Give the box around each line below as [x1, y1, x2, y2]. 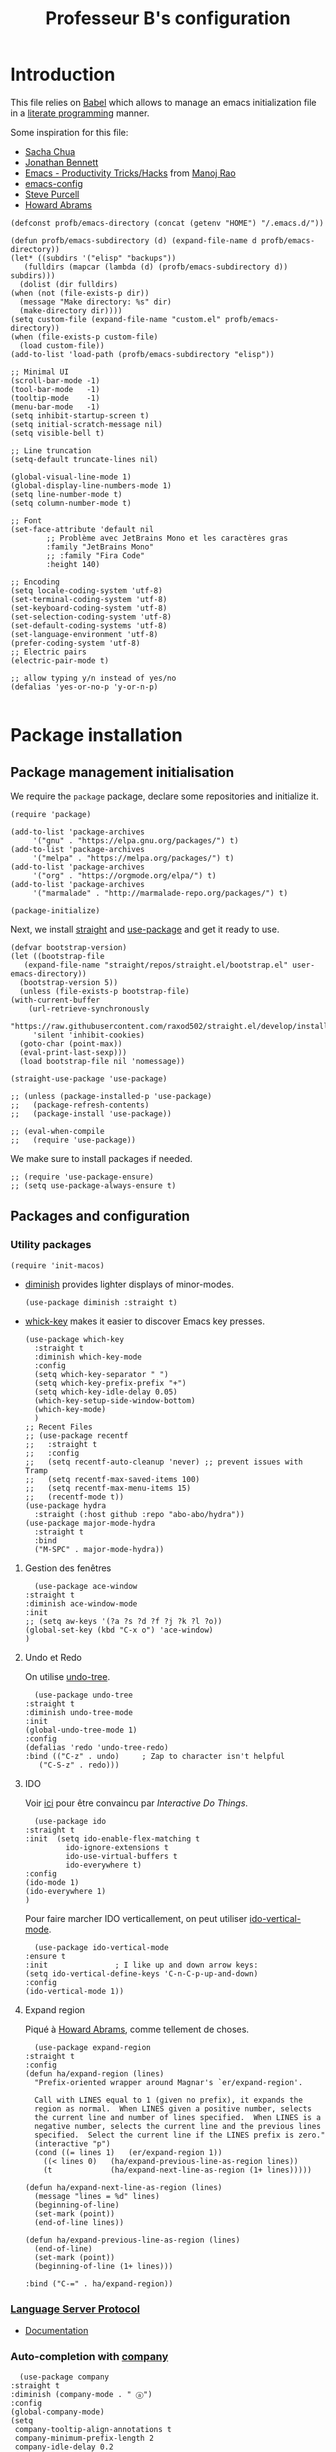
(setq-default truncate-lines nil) [10, 454, 159, 464]
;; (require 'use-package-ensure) [10, 1172, 155, 1182]
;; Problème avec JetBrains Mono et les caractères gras [46, 533, 288, 543]
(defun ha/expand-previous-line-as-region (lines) [24, 2235, 241, 2245]
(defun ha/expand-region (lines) [24, 2068, 165, 2079]
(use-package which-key [24, 1334, 125, 1344]
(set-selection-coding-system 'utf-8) [10, 612, 172, 622]
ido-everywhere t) [65, 1860, 142, 1870]
